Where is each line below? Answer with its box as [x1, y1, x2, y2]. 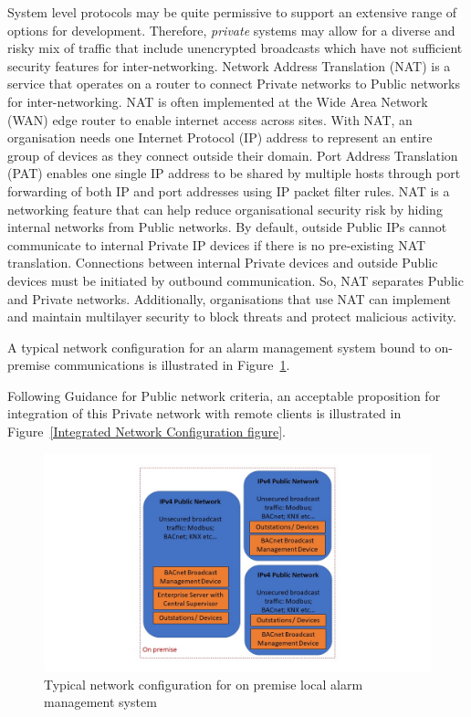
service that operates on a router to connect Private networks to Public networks [7, 74, 460, 93]
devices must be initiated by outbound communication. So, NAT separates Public [7, 270, 464, 290]
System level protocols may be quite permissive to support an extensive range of [7, 3, 457, 21]
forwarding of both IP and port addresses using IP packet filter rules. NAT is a [7, 181, 450, 200]
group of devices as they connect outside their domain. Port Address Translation [7, 145, 458, 164]
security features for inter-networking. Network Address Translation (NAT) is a [7, 56, 451, 75]
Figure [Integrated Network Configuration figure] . [7, 422, 286, 441]
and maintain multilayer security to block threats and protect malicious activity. [7, 307, 456, 326]
